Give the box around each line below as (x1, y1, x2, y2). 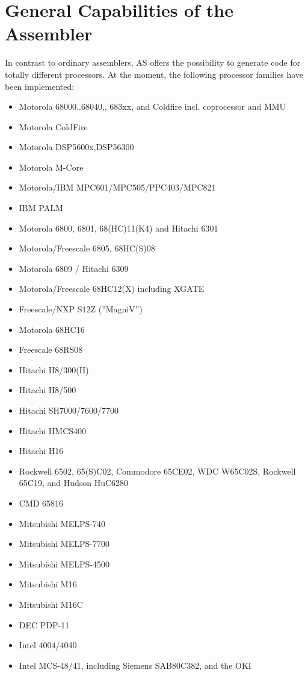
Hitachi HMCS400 (19, 424, 87, 437)
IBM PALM (19, 201, 63, 214)
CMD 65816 (19, 496, 64, 509)
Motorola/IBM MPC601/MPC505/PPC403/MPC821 (19, 181, 216, 194)
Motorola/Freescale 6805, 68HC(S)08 (19, 242, 155, 254)
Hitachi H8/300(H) (19, 363, 89, 376)
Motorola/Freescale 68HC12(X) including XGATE (19, 282, 205, 295)
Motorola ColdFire (19, 120, 88, 133)
